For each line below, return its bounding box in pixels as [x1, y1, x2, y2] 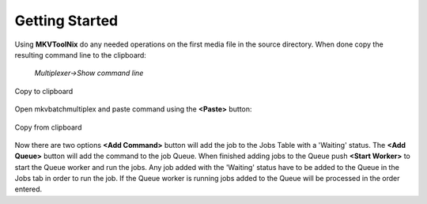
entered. [14, 184, 43, 194]
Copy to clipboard [14, 86, 74, 96]
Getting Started [14, 12, 119, 29]
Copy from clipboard [14, 123, 82, 132]
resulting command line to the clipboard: [14, 50, 146, 59]
